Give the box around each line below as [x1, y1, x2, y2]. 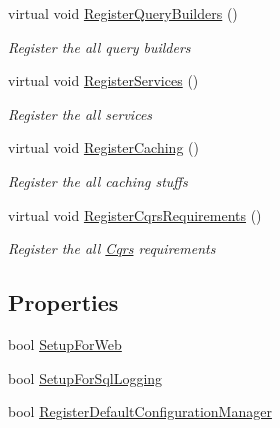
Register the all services [8, 103, 153, 124]
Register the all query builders [8, 36, 191, 57]
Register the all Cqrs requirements [8, 238, 216, 259]
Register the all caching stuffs [8, 170, 188, 191]
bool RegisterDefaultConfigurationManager [8, 401, 272, 422]
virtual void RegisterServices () [8, 70, 199, 91]
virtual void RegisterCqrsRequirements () [8, 204, 262, 225]
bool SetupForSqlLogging [8, 367, 163, 388]
